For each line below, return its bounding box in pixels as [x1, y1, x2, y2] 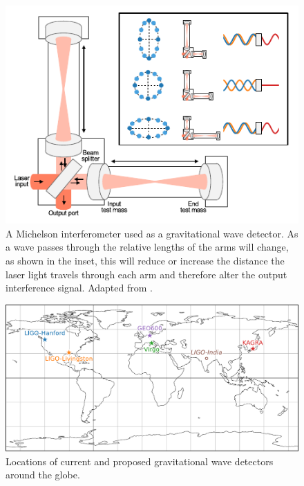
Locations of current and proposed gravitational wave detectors [6, 453, 274, 468]
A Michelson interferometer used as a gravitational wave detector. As [6, 226, 298, 240]
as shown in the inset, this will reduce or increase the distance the [6, 253, 285, 268]
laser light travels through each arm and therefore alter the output [6, 267, 287, 281]
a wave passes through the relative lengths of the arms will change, [6, 240, 289, 254]
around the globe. [6, 467, 80, 482]
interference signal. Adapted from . [6, 280, 153, 295]
